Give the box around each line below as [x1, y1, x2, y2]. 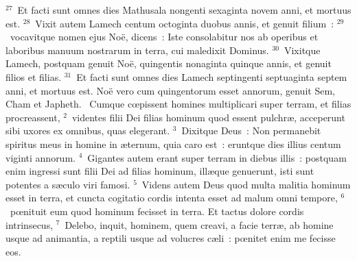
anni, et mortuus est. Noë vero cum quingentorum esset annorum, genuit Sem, [5, 83, 335, 97]
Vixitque [284, 42, 321, 57]
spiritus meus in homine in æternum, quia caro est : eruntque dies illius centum [5, 136, 341, 151]
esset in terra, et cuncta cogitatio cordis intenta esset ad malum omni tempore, [5, 190, 338, 205]
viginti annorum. [5, 150, 76, 164]
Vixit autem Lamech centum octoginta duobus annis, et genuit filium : [35, 16, 334, 30]
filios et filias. [5, 69, 62, 84]
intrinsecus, [5, 217, 54, 232]
